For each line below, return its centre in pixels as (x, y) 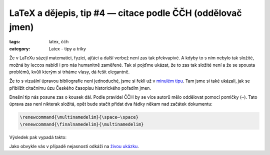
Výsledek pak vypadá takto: (38, 137)
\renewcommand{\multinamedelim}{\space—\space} (79, 117)
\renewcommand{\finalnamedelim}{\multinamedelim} (82, 124)
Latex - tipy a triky (67, 49)
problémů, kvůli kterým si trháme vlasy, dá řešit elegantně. (69, 72)
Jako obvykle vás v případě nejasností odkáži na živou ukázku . (74, 147)
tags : (15, 42)
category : (20, 49)
